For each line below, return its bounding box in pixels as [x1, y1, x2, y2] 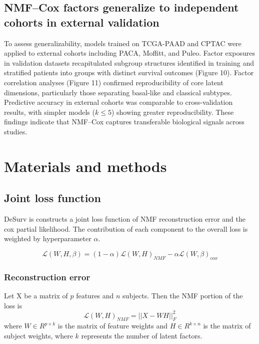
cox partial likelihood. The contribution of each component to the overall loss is [4, 223, 248, 234]
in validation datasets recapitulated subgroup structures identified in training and [4, 57, 254, 68]
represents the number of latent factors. [81, 330, 202, 340]
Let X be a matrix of [4, 290, 68, 300]
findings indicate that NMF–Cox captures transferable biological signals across [4, 116, 244, 127]
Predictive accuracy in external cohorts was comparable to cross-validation [4, 97, 233, 107]
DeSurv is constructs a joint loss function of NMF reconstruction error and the [4, 214, 245, 224]
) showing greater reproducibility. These [111, 106, 234, 117]
